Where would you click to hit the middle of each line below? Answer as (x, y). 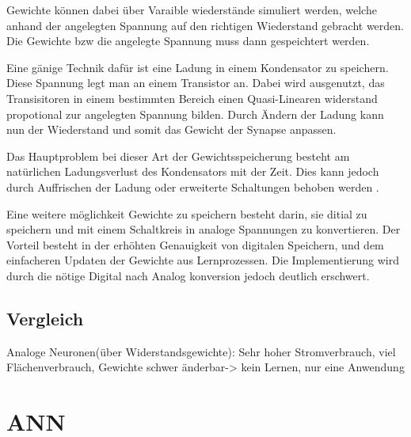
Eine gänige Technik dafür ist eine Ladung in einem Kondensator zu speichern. (198, 67)
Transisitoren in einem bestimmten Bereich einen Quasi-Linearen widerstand (192, 98)
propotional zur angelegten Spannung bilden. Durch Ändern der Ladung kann (195, 114)
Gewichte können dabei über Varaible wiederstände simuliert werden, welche (192, 9)
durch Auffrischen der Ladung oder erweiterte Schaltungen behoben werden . (193, 186)
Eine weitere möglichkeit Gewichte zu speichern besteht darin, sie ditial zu (187, 213)
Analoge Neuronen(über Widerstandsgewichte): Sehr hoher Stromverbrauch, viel (201, 351)
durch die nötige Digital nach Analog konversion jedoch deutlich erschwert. (188, 275)
